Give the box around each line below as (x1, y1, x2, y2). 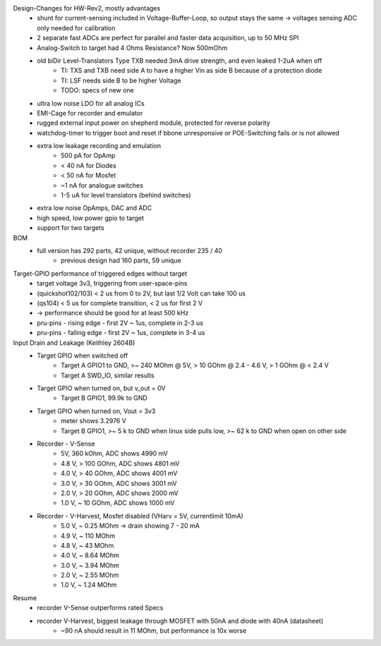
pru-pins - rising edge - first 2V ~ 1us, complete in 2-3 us (37, 318, 204, 327)
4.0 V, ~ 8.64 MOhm (61, 551, 120, 560)
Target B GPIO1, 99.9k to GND (61, 394, 147, 402)
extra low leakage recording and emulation (37, 142, 162, 150)
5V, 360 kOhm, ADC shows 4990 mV (61, 449, 169, 458)
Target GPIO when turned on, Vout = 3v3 (37, 406, 156, 415)
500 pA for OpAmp (61, 152, 116, 160)
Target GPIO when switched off (37, 351, 128, 360)
